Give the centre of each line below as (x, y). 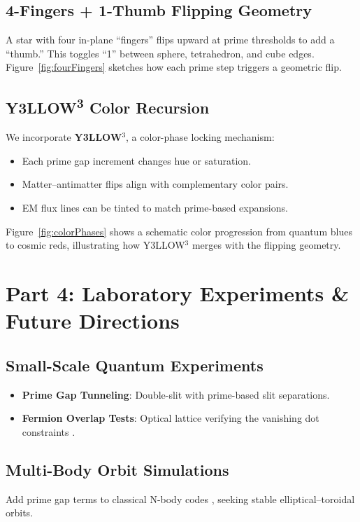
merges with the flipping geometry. (266, 245)
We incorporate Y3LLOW (64, 137)
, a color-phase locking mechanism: (200, 137)
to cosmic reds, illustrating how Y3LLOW (95, 245)
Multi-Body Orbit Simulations (117, 469)
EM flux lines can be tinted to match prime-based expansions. (155, 207)
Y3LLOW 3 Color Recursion (108, 106)
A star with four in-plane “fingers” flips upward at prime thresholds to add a (170, 40)
